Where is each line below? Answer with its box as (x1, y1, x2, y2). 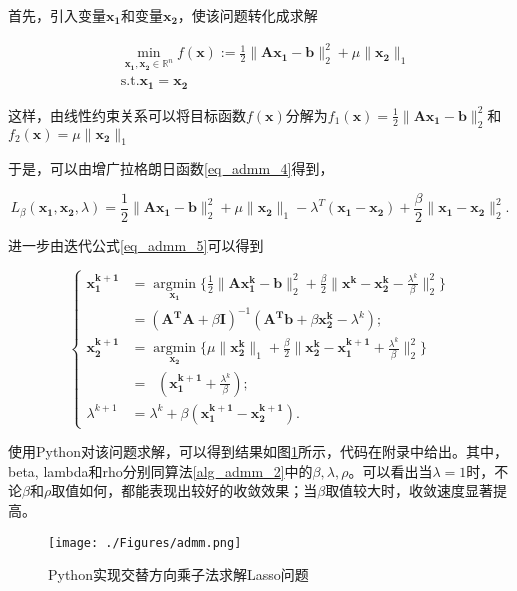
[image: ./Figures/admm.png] (48, 535, 242, 550)
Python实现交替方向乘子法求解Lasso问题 (48, 564, 309, 585)
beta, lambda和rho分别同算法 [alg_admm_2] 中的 (8, 460, 313, 481)
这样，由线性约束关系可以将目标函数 (8, 104, 246, 125)
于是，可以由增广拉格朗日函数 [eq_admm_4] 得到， (8, 158, 334, 179)
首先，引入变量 (8, 5, 106, 25)
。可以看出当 (348, 460, 433, 481)
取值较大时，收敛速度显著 (325, 480, 494, 501)
